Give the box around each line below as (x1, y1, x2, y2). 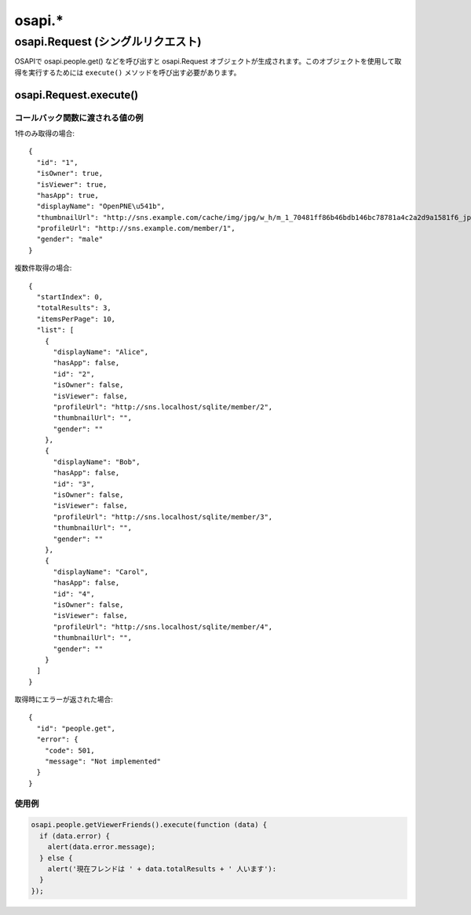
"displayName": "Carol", (53, 567, 149, 576)
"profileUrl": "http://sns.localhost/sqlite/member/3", (53, 512, 273, 522)
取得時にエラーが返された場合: (14, 695, 114, 705)
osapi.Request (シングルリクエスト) (14, 35, 202, 49)
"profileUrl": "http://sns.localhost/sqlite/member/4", (53, 622, 273, 631)
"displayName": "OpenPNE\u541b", (36, 202, 166, 211)
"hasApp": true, (36, 191, 100, 199)
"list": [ (36, 326, 75, 335)
